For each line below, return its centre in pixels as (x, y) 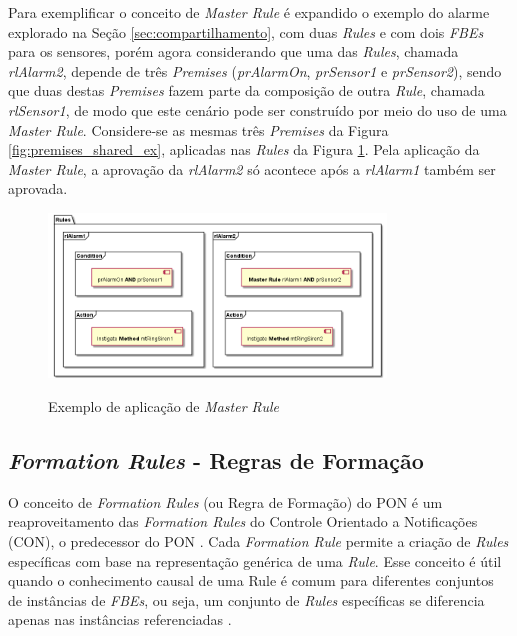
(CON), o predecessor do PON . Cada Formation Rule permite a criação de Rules (258, 540)
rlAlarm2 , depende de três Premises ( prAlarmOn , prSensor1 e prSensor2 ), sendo (255, 70)
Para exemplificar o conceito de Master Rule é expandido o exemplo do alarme (249, 12)
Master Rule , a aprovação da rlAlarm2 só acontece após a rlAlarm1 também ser (252, 168)
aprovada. (38, 188)
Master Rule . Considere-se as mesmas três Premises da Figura (198, 129)
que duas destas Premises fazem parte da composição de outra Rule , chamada (246, 90)
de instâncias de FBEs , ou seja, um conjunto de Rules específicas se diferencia (246, 599)
